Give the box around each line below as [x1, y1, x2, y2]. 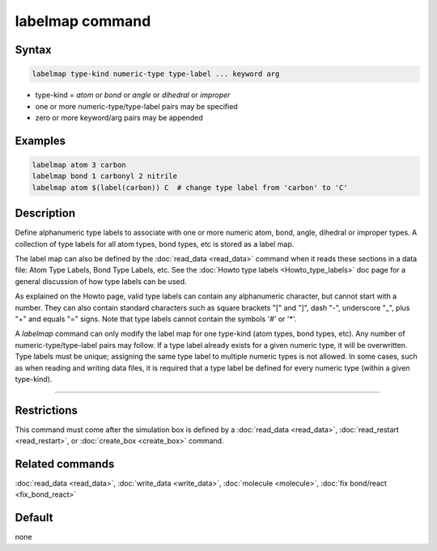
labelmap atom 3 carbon [32, 160, 127, 169]
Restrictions [15, 403, 78, 417]
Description [15, 206, 76, 220]
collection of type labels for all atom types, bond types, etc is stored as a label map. [15, 239, 295, 248]
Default [15, 511, 53, 525]
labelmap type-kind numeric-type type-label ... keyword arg [32, 70, 280, 78]
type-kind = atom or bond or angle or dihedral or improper [35, 90, 231, 100]
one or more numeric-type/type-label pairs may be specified [35, 101, 238, 111]
